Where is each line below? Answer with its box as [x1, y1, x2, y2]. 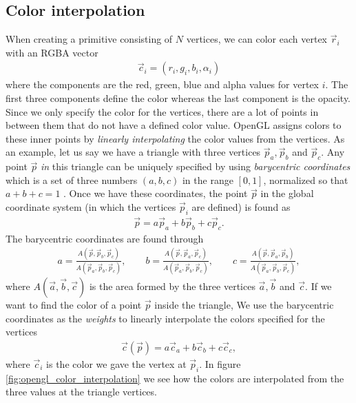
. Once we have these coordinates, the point [63, 186, 248, 200]
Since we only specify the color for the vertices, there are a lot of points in [6, 104, 319, 118]
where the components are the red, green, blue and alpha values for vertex [6, 77, 319, 92]
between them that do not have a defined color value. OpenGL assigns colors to [6, 118, 342, 132]
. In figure [199, 356, 241, 371]
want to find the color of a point [6, 298, 142, 312]
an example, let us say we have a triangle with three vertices [6, 145, 261, 159]
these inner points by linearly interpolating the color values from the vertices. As [6, 131, 345, 145]
